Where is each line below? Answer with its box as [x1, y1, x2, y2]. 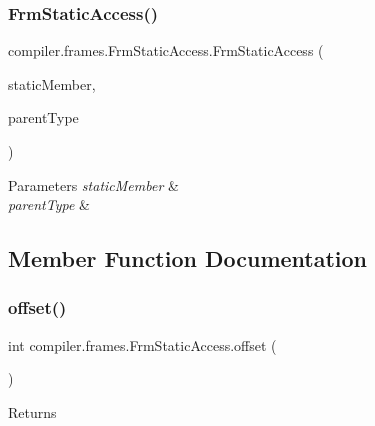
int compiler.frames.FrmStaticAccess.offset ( [8, 334, 277, 355]
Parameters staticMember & [8, 174, 179, 195]
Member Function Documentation [8, 243, 368, 274]
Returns [8, 401, 57, 422]
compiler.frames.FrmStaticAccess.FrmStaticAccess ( [8, 40, 324, 61]
